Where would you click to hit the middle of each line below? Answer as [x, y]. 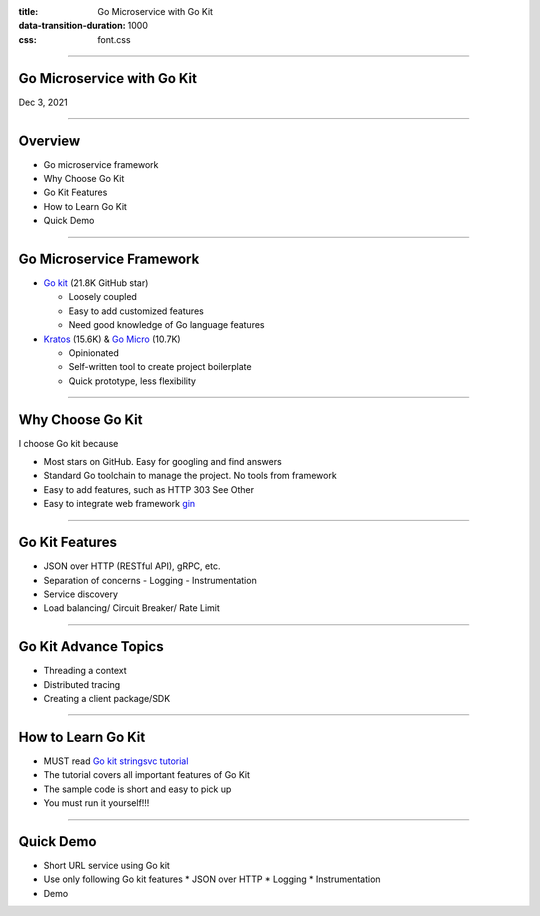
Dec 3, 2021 [43, 102]
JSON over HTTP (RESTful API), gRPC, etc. [132, 566]
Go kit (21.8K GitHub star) [96, 283]
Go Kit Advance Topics [91, 646]
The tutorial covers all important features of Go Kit [146, 775]
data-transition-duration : [72, 26]
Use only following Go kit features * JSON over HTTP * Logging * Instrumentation [212, 879]
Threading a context [85, 671]
